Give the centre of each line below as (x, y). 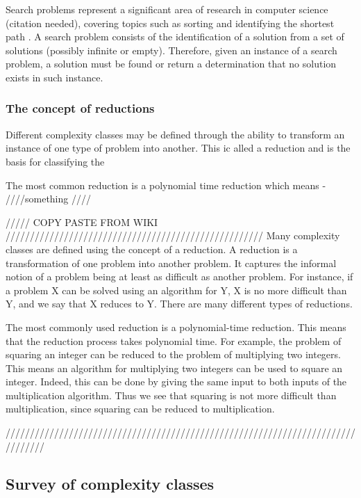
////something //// (48, 199)
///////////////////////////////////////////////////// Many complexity (173, 235)
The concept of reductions (80, 108)
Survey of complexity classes (110, 483)
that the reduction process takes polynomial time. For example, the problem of (174, 340)
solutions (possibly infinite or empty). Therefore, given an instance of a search (171, 50)
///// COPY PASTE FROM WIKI (82, 222)
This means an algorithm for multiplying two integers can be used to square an (174, 368)
